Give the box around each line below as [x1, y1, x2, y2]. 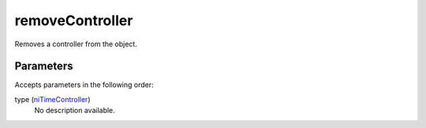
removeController [14, 12, 133, 29]
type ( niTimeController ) [14, 94, 91, 104]
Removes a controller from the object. [14, 39, 137, 49]
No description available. [34, 106, 116, 115]
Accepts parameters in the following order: [14, 80, 154, 90]
